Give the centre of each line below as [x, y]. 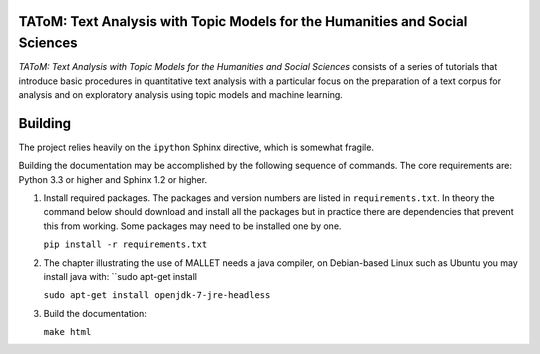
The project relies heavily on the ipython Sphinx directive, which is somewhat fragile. [196, 147]
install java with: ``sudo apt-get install [120, 276]
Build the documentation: [95, 313]
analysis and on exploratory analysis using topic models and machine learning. [181, 94]
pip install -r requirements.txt [125, 244]
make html [67, 332]
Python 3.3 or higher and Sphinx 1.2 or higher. [113, 179]
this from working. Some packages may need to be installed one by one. [192, 226]
